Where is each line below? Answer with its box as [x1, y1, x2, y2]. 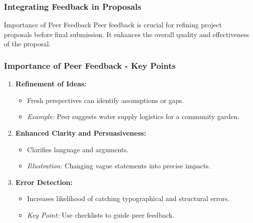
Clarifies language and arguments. [27, 144, 129, 154]
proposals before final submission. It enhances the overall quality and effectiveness [4, 29, 249, 39]
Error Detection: [15, 177, 73, 187]
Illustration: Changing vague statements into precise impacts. [27, 161, 211, 171]
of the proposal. [4, 39, 51, 49]
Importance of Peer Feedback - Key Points [4, 59, 176, 71]
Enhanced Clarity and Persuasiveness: [15, 128, 147, 138]
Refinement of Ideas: [15, 79, 86, 89]
